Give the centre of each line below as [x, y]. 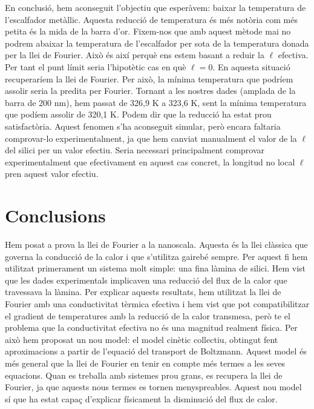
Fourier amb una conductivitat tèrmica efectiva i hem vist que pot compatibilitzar [157, 304]
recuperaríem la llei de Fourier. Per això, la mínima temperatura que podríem [149, 78]
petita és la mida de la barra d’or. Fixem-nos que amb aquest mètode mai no [148, 31]
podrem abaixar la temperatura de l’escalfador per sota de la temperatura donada [157, 43]
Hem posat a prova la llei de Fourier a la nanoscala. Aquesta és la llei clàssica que [156, 244]
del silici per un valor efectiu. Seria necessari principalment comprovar [135, 150]
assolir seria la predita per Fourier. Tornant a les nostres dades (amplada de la [150, 91]
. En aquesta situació [251, 66]
